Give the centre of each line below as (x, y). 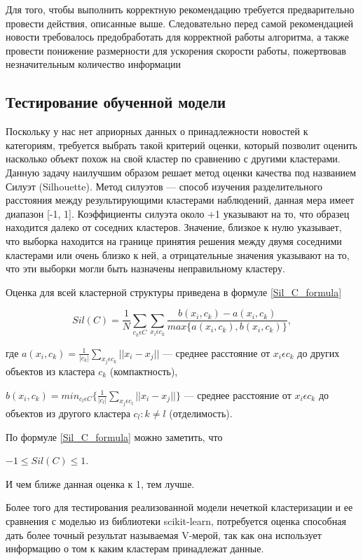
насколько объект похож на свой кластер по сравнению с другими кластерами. (173, 159)
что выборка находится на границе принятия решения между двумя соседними (174, 240)
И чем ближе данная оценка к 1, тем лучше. (100, 483)
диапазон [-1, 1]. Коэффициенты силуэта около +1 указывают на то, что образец (178, 213)
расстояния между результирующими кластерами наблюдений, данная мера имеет (180, 200)
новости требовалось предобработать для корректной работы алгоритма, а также (178, 37)
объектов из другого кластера (68, 413)
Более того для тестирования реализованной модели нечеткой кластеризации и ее (179, 507)
